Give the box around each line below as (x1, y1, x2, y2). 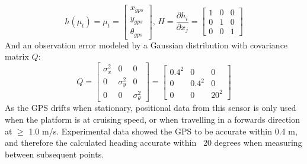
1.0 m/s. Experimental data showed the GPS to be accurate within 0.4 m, (28, 124, 298, 137)
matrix (5, 50, 29, 63)
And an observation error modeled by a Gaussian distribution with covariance (5, 38, 288, 51)
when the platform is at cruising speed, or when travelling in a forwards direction (5, 113, 300, 125)
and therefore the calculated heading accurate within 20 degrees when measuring (5, 136, 302, 149)
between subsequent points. (5, 147, 104, 160)
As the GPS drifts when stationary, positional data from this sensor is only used (5, 101, 296, 114)
